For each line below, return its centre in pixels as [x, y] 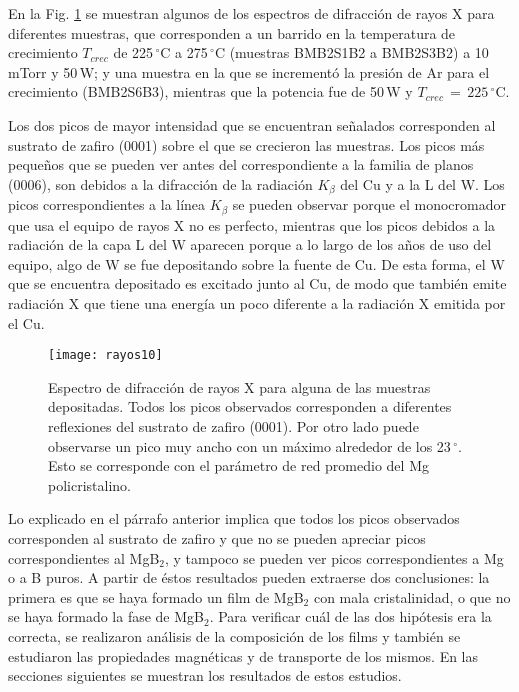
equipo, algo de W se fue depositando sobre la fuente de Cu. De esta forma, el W [256, 263]
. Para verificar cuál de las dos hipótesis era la [350, 616]
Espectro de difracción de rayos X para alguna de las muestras [239, 386]
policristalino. [89, 484]
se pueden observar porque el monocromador [369, 204]
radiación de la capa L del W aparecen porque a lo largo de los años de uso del [250, 244]
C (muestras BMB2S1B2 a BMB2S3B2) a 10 [351, 52]
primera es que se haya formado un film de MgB [156, 596]
